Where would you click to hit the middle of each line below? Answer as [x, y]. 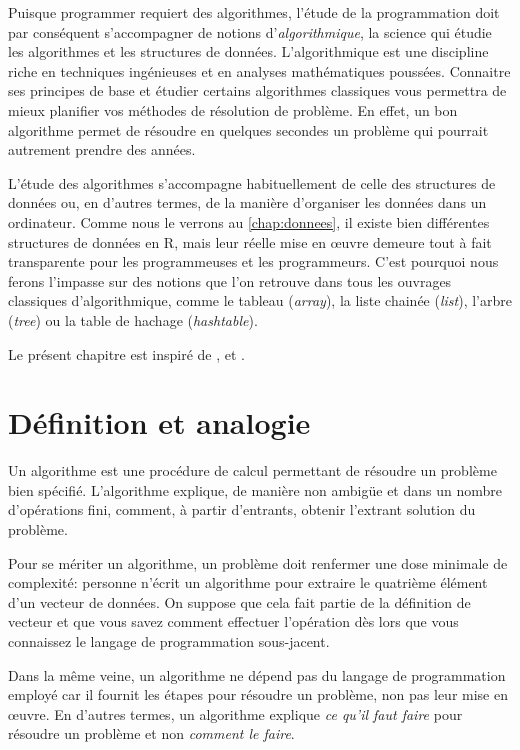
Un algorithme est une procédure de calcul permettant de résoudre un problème [252, 470]
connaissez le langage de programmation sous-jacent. [169, 640]
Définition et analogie [159, 422]
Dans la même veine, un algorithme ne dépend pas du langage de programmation [257, 674]
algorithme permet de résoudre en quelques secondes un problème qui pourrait [248, 129]
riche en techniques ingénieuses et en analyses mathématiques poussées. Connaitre [259, 70]
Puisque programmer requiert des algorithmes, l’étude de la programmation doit [254, 12]
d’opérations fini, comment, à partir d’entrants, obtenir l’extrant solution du [242, 509]
